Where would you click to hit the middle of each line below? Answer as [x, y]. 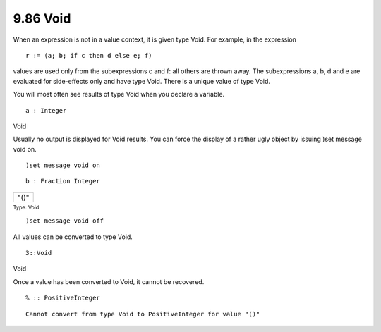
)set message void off [65, 221]
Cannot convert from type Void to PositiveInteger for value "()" [143, 314]
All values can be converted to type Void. [73, 237]
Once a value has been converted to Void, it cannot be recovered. [109, 281]
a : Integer [46, 110]
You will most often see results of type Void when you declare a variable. [119, 94]
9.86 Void [42, 18]
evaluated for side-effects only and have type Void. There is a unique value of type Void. [142, 81]
